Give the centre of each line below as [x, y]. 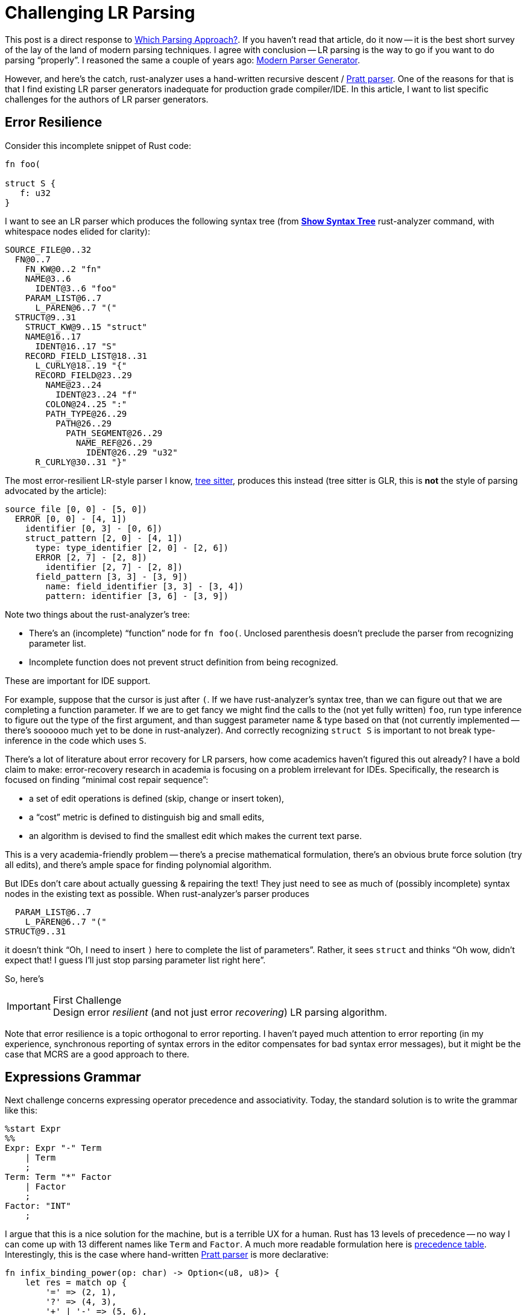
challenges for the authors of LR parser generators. [107, 99]
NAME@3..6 [48, 278]
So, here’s [24, 978]
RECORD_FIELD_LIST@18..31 [86, 356]
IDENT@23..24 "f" [96, 394]
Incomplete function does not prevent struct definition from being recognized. [184, 662]
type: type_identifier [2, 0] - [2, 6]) [132, 547]
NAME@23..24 [74, 385]
